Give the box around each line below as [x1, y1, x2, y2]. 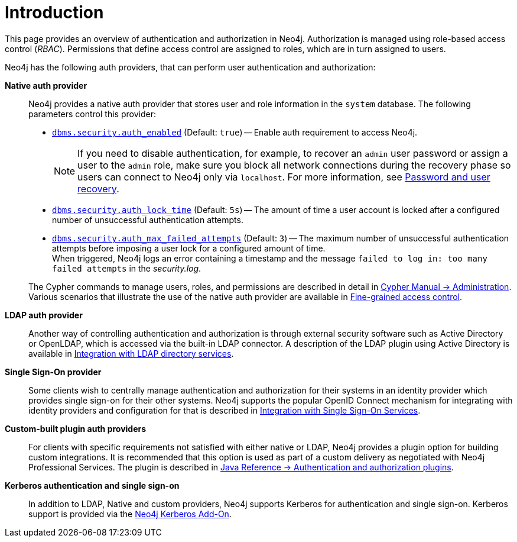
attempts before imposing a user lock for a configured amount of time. [52, 243, 326, 253]
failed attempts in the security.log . [52, 263, 201, 273]
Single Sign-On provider [5, 366, 102, 377]
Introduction [5, 2, 104, 22]
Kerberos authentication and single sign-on [5, 480, 180, 491]
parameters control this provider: [28, 108, 156, 119]
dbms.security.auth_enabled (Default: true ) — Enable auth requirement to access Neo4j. [52, 127, 418, 137]
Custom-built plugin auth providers [5, 423, 147, 434]
